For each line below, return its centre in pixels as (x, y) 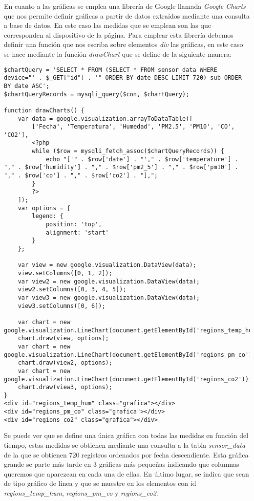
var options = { (44, 208)
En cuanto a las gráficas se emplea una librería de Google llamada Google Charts (125, 6)
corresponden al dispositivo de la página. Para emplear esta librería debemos (119, 34)
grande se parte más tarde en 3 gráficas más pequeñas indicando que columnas (122, 464)
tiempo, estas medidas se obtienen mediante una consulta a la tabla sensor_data (125, 445)
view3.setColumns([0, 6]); (62, 306)
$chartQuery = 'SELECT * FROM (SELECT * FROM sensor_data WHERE (111, 70)
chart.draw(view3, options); (65, 387)
